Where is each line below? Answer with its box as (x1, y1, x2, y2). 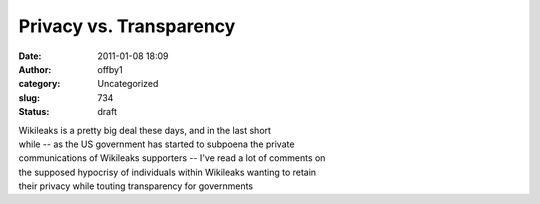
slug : (18, 91, 40, 104)
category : (18, 78, 61, 90)
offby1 (97, 63, 124, 75)
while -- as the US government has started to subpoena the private (18, 138, 295, 150)
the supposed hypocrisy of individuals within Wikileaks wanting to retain (18, 166, 317, 178)
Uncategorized (97, 78, 159, 90)
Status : (18, 106, 50, 118)
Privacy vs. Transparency (18, 15, 236, 37)
